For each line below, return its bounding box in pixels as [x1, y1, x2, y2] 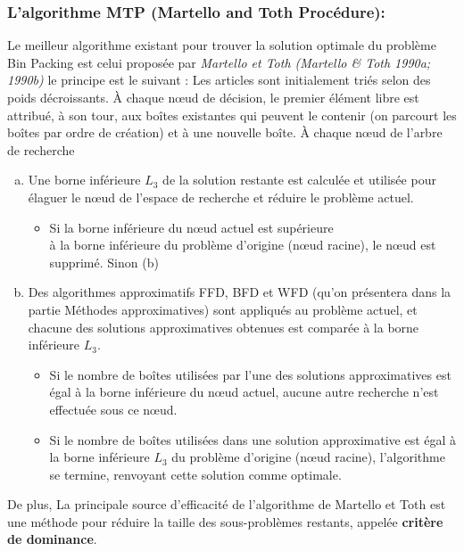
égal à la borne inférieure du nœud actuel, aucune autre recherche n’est [49, 382, 439, 401]
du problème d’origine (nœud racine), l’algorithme [171, 448, 445, 466]
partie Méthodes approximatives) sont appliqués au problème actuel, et [28, 300, 418, 318]
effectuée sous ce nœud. [49, 399, 178, 418]
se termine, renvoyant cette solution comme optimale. [49, 465, 342, 483]
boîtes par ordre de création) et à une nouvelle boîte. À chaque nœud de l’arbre [7, 123, 443, 142]
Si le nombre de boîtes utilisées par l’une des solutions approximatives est [49, 365, 452, 383]
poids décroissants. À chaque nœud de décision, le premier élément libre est [7, 88, 419, 106]
